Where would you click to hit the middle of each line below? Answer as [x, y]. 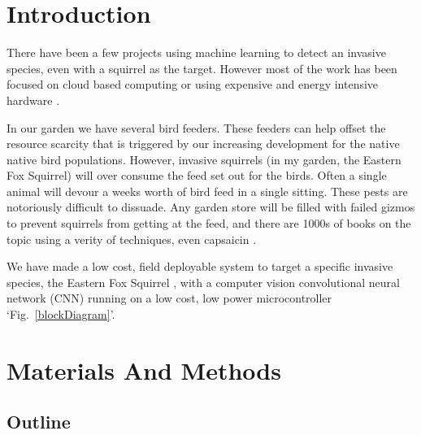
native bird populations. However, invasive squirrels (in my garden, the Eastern [204, 159]
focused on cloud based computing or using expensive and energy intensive [193, 84]
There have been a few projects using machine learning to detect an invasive [196, 52]
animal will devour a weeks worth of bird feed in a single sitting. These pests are [207, 191]
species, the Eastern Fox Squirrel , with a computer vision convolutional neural [203, 282]
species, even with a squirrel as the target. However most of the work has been [202, 68]
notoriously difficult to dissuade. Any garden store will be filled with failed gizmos [211, 207]
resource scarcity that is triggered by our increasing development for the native [203, 144]
